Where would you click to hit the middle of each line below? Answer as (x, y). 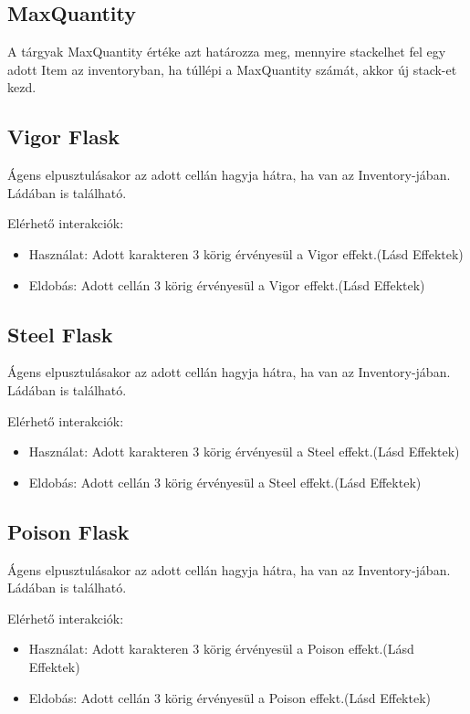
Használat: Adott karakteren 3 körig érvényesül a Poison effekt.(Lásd (221, 649)
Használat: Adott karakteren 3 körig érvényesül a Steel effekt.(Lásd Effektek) (244, 451)
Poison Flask (68, 531)
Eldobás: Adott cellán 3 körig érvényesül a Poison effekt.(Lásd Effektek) (230, 697)
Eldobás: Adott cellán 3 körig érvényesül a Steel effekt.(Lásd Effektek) (225, 482)
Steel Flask (60, 334)
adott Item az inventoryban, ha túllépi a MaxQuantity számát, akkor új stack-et (232, 69)
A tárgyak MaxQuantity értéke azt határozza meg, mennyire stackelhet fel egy (227, 52)
